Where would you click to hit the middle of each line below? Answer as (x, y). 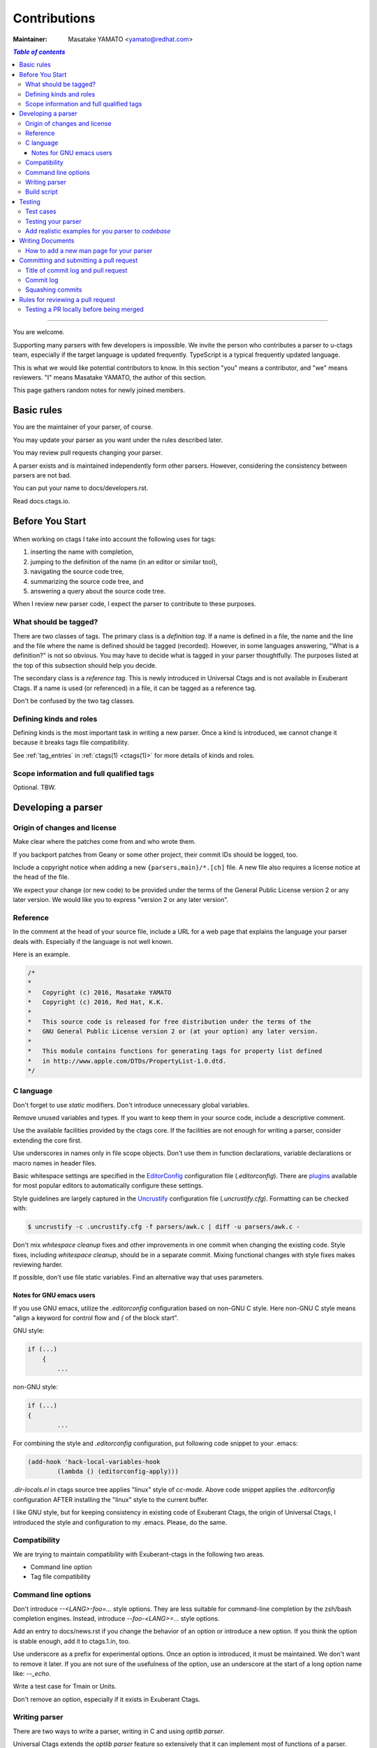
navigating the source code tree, (77, 572)
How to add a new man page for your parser (89, 250)
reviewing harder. (38, 1264)
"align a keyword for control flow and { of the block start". (96, 1318)
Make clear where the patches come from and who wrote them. (104, 842)
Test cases (41, 212)
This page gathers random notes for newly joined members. (99, 390)
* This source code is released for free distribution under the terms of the (169, 1022)
